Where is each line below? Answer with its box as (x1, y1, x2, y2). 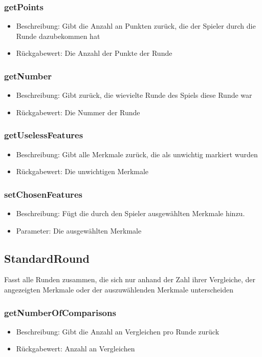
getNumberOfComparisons (4, 306, 116, 319)
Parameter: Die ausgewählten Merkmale (16, 225, 142, 236)
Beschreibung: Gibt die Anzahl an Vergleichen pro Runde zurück (16, 326, 220, 337)
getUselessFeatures (4, 129, 83, 141)
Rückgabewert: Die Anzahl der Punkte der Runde (16, 48, 172, 58)
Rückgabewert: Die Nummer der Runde (16, 107, 140, 117)
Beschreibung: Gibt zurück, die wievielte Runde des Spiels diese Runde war (16, 90, 252, 100)
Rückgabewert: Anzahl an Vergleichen (16, 343, 135, 354)
